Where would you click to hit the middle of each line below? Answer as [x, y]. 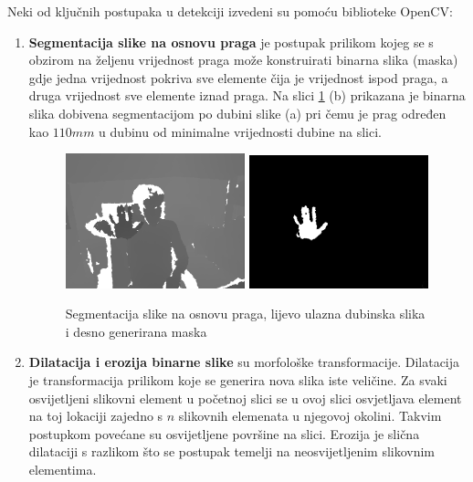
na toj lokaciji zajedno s [96, 416]
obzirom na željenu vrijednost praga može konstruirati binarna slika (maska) [243, 60]
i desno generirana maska [136, 331]
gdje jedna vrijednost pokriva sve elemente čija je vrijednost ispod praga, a [238, 77]
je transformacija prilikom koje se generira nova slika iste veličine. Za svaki [238, 380]
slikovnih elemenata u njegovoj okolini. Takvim [310, 416]
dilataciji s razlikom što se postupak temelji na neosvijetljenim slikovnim [232, 451]
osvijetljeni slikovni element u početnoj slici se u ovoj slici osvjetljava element [245, 398]
